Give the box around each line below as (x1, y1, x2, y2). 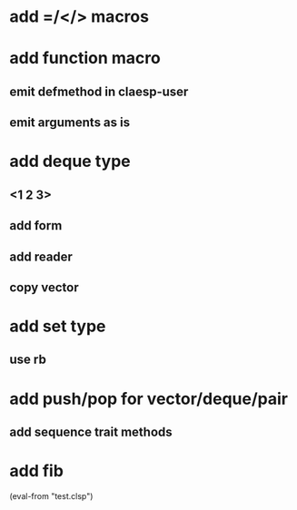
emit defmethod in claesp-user (9, 83, 189, 99)
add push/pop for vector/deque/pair (9, 388, 289, 409)
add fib (9, 461, 64, 482)
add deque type (9, 152, 131, 172)
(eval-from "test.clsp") (9, 491, 94, 501)
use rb (9, 352, 47, 368)
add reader (9, 249, 73, 264)
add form (9, 218, 63, 233)
